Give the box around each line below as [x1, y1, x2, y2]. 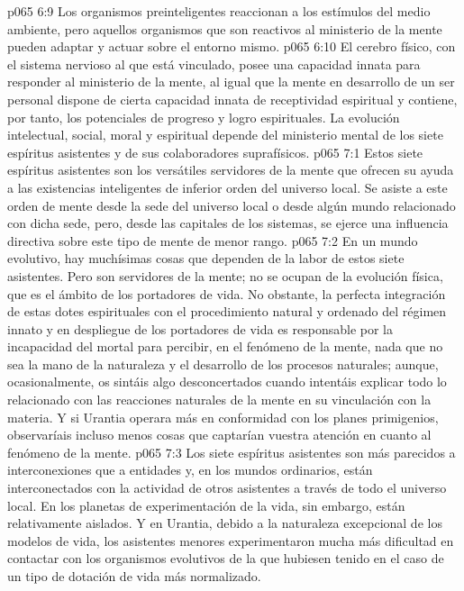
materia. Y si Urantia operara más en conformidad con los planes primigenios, [7, 407, 439, 426]
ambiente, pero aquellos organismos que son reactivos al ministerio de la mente [7, 19, 442, 38]
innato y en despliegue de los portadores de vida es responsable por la [7, 319, 394, 338]
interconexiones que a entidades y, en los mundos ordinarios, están [7, 460, 373, 479]
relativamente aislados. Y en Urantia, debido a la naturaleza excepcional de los [7, 514, 442, 532]
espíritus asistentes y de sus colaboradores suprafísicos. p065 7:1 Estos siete [7, 142, 423, 161]
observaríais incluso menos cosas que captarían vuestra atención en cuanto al [7, 425, 432, 444]
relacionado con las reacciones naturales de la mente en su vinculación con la [7, 390, 432, 409]
